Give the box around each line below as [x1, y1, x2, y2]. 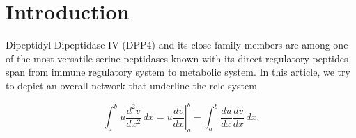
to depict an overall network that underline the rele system [6, 78, 257, 92]
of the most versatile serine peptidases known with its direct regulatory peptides [6, 51, 348, 65]
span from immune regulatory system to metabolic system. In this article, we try [6, 64, 350, 79]
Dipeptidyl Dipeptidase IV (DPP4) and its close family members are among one [6, 37, 348, 52]
